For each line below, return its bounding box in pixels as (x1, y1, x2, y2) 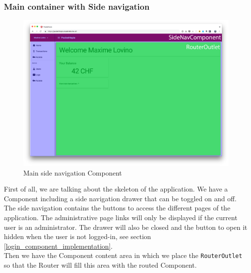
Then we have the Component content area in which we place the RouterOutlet (4, 250, 242, 260)
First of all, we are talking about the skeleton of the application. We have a (4, 184, 228, 194)
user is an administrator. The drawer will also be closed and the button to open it (4, 222, 248, 232)
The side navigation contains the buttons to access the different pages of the (4, 203, 231, 213)
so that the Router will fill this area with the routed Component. (4, 260, 197, 270)
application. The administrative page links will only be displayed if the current (4, 212, 237, 223)
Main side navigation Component (23, 167, 122, 177)
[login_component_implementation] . (4, 241, 113, 251)
